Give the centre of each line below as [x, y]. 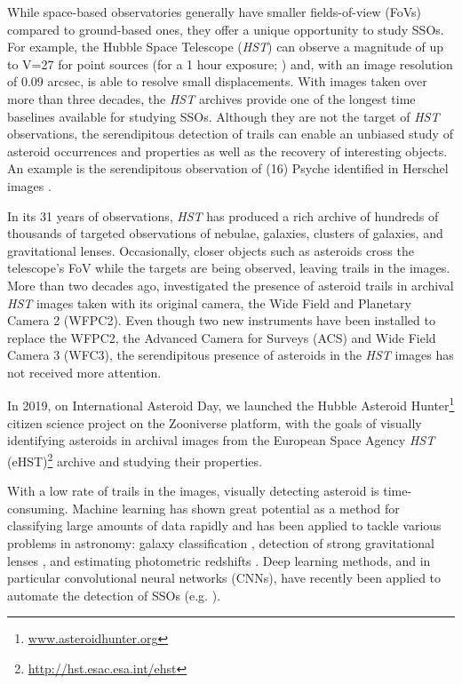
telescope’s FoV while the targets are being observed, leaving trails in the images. [229, 268]
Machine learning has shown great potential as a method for [236, 508]
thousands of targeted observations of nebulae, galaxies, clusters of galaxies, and [225, 233]
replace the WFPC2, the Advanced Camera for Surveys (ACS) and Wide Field [222, 337]
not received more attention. [84, 372]
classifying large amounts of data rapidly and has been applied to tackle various [224, 525]
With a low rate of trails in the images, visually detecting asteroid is [193, 491]
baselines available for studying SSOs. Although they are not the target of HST [223, 116]
